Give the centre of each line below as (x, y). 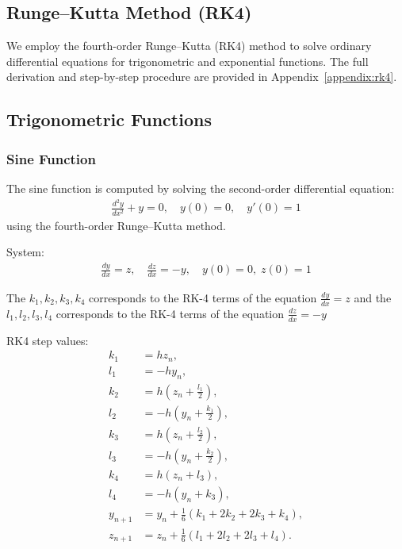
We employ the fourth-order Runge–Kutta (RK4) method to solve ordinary (189, 46)
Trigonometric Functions (109, 119)
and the (373, 297)
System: (25, 252)
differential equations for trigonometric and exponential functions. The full (188, 61)
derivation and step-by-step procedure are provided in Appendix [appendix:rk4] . (202, 77)
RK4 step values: (48, 340)
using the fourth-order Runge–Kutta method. (116, 225)
